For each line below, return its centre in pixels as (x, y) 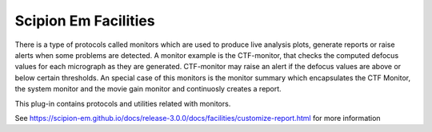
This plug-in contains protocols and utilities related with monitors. (123, 103)
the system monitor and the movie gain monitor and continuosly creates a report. (148, 89)
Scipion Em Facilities (85, 21)
